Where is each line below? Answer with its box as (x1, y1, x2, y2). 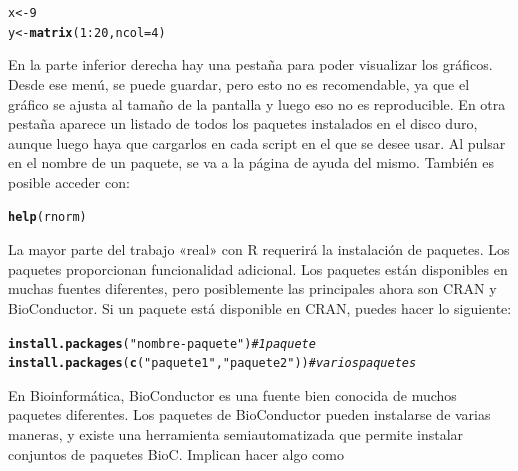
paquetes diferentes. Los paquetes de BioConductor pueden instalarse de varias (8, 404, 491, 425)
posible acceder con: (8, 171, 130, 192)
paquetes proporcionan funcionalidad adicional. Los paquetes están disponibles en (8, 258, 508, 279)
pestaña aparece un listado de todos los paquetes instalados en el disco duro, (8, 113, 478, 134)
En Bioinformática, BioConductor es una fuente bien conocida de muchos (8, 384, 457, 405)
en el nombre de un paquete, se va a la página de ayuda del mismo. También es (8, 152, 494, 173)
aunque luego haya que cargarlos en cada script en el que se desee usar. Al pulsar (8, 132, 506, 153)
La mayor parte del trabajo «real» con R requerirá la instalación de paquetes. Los (8, 239, 510, 260)
